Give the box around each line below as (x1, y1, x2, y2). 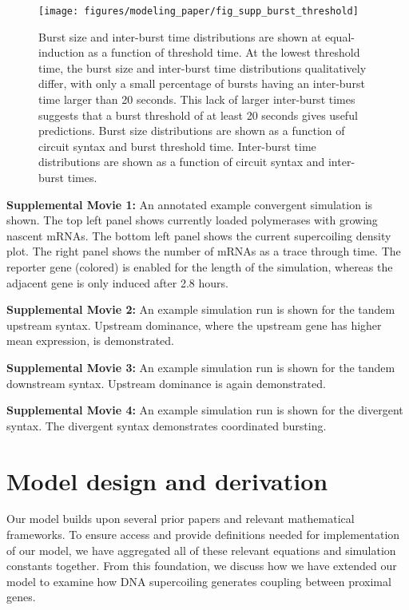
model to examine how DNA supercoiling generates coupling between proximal (6, 572, 391, 589)
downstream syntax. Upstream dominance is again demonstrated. (6, 374, 326, 391)
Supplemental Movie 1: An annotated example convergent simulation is (6, 196, 373, 212)
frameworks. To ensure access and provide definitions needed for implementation (6, 526, 400, 543)
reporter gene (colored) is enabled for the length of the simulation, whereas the (6, 258, 393, 275)
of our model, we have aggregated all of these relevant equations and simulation (6, 541, 396, 558)
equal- (325, 28, 355, 45)
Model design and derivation (6, 464, 328, 497)
